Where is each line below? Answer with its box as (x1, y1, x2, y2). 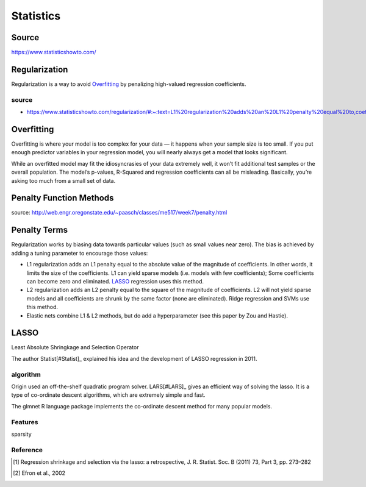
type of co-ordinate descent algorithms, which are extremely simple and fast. (11, 391, 206, 399)
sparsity (11, 430, 32, 438)
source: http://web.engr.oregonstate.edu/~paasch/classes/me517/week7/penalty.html (11, 209, 228, 216)
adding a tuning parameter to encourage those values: (11, 249, 148, 257)
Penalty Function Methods (11, 193, 114, 204)
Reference (11, 446, 43, 454)
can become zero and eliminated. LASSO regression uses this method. (26, 277, 204, 285)
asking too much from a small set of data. (11, 177, 116, 184)
